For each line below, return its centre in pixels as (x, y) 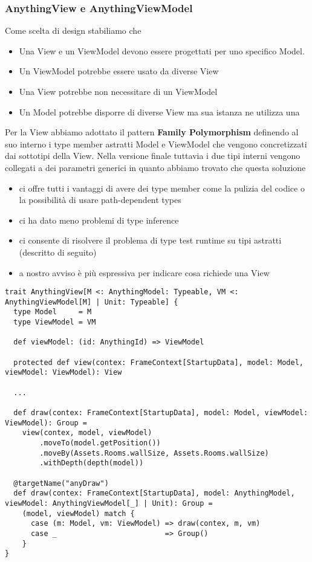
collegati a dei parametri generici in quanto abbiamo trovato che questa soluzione (155, 167)
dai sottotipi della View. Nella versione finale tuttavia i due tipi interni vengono (153, 156)
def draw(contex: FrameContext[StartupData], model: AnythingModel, (154, 493)
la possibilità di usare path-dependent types (100, 200)
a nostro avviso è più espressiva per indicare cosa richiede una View (144, 272)
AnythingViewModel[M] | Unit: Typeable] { (92, 302)
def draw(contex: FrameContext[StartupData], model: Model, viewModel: (161, 413)
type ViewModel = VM (55, 322)
